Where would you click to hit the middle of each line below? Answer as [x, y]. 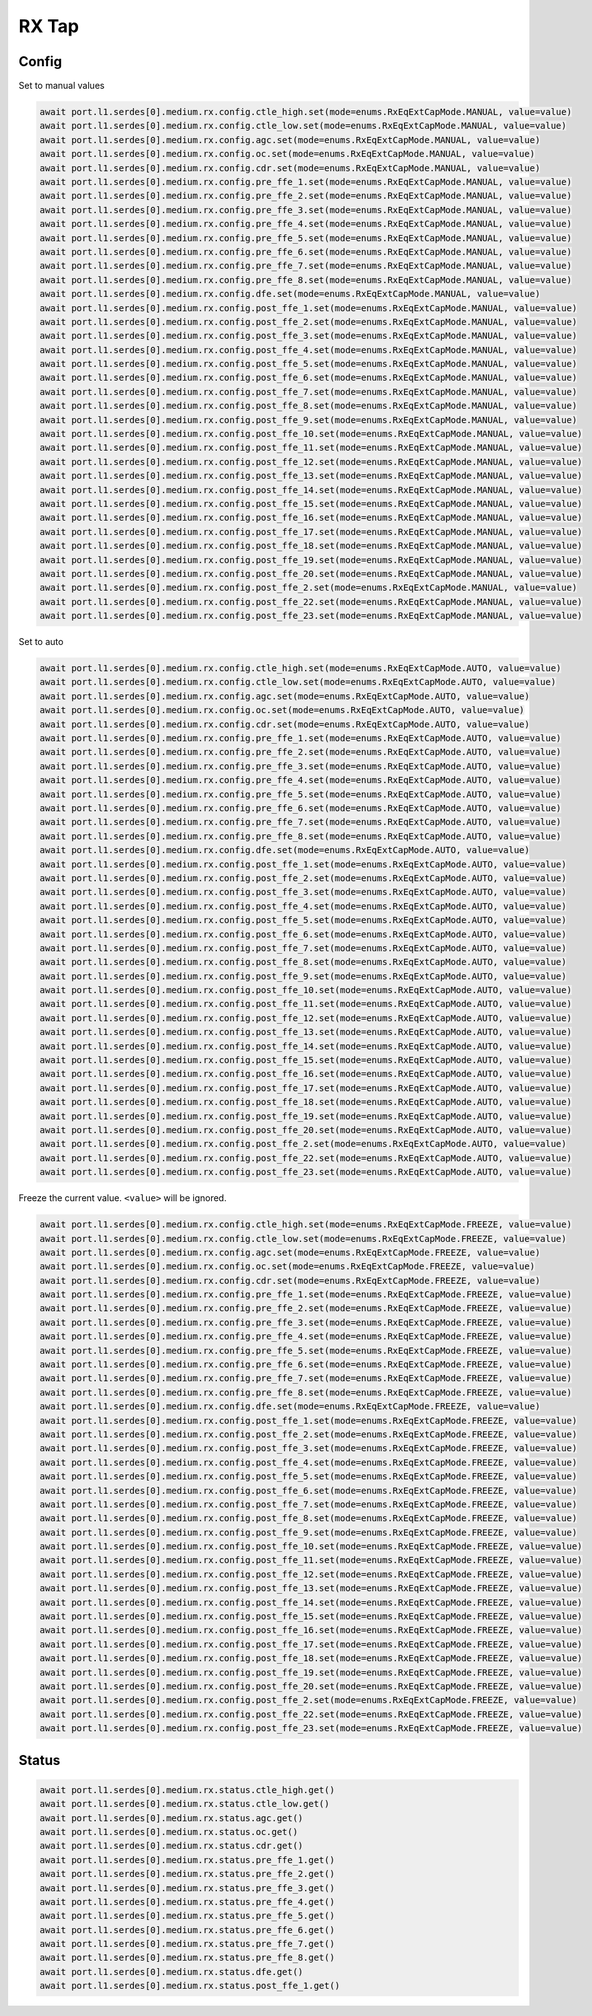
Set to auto [41, 642]
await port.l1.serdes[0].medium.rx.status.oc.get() [169, 1831]
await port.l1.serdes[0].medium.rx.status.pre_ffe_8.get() [187, 1958]
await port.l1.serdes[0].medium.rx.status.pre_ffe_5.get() [187, 1916]
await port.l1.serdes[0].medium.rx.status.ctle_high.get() [187, 1789]
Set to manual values [61, 86]
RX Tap [49, 26]
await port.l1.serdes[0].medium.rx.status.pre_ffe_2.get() [187, 1874]
